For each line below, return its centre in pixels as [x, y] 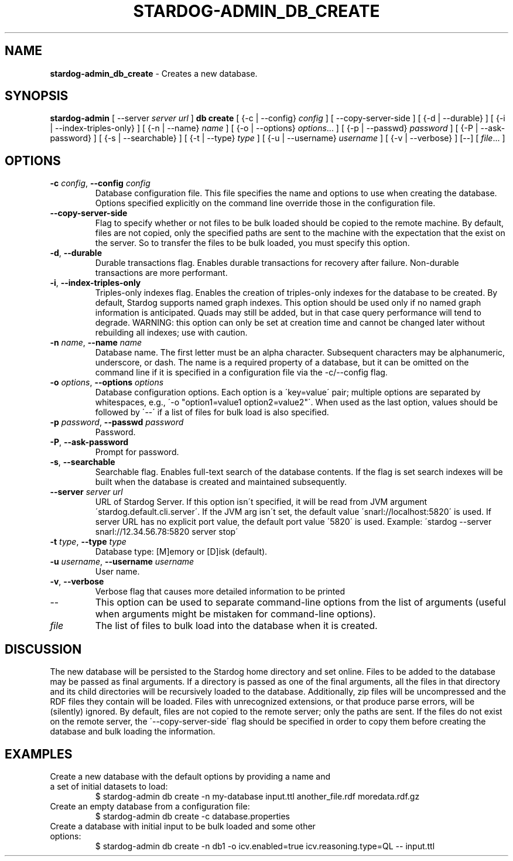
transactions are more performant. [161, 273]
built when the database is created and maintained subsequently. [221, 482]
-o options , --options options [107, 382]
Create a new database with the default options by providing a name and [190, 776]
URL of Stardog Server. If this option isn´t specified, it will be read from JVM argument [261, 502]
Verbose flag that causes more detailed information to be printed [220, 592]
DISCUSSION [43, 649]
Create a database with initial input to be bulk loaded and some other [183, 826]
